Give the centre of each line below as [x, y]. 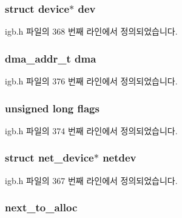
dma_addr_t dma [51, 58]
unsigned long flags [52, 108]
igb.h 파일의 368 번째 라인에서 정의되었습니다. [91, 31]
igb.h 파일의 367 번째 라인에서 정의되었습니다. [91, 180]
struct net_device [49, 158]
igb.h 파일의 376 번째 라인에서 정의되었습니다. [91, 81]
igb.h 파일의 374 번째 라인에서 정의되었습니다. [91, 130]
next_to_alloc [41, 207]
